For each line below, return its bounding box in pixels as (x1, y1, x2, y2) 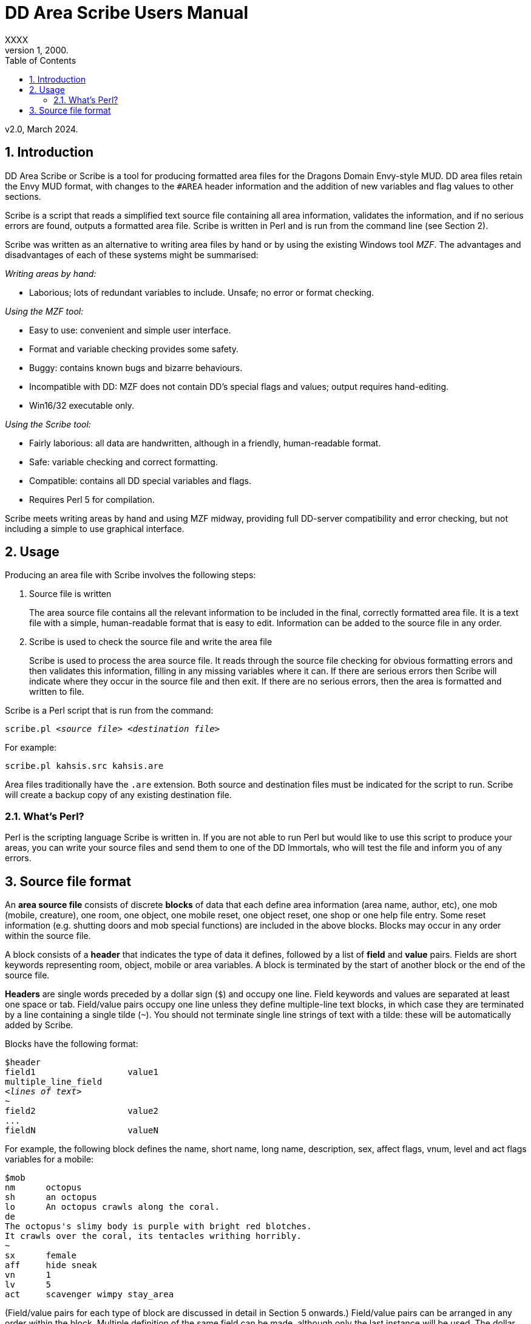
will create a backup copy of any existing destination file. (5, 790, 232, 800)
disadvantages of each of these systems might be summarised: (5, 249, 259, 260)
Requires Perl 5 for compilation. (29, 494, 155, 505)
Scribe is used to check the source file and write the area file (29, 636, 272, 647)
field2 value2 (5, 1106, 158, 1116)
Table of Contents (5, 55, 76, 66)
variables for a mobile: (5, 1154, 94, 1165)
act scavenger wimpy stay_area (5, 1289, 174, 1300)
